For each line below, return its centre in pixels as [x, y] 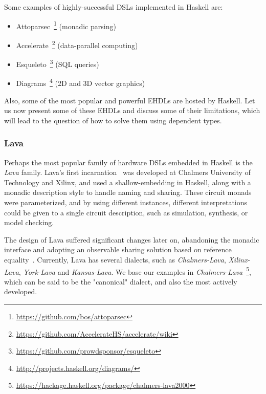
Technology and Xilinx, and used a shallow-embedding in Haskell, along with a [128, 182]
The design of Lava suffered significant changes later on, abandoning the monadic [132, 239]
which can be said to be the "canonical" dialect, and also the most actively [121, 281]
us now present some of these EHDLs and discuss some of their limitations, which [132, 110]
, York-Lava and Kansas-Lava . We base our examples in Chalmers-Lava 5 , [135, 271]
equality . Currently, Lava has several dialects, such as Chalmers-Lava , [115, 259]
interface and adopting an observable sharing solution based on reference [118, 249]
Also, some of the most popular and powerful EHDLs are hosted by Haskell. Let [130, 100]
